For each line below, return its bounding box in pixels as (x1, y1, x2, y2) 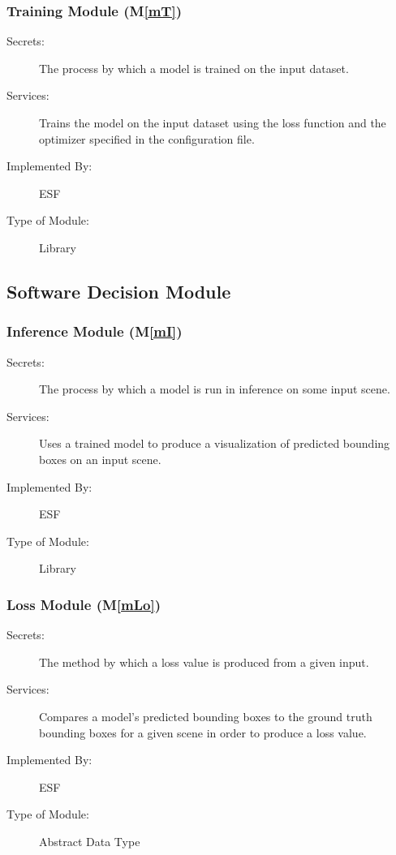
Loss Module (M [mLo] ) (6, 594, 161, 614)
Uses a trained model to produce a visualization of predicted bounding (39, 435, 390, 452)
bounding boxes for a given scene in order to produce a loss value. (39, 724, 367, 741)
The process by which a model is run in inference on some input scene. (39, 380, 390, 397)
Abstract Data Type (39, 832, 140, 849)
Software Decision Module (6, 278, 231, 303)
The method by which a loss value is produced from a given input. (39, 653, 369, 670)
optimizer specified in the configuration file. (39, 130, 255, 147)
